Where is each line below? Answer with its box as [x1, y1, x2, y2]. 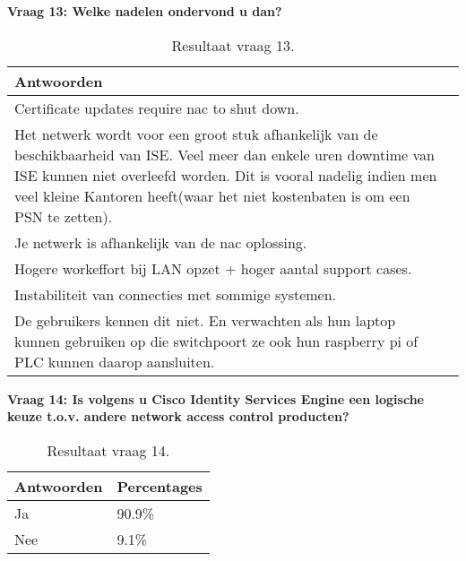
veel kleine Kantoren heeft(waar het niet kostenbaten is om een [14, 185, 410, 206]
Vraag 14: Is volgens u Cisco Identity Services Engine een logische [7, 389, 424, 408]
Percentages [116, 475, 203, 496]
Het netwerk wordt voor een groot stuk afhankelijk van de [14, 123, 378, 144]
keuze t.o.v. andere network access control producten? [7, 407, 349, 426]
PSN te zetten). [14, 205, 113, 227]
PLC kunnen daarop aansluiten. [14, 350, 215, 372]
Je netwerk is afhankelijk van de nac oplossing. [14, 231, 307, 253]
